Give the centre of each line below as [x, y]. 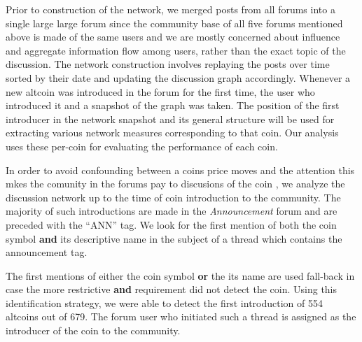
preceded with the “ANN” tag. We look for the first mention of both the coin [171, 224]
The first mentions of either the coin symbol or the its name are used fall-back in [180, 275]
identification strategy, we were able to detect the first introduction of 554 [164, 302]
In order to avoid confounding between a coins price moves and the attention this [180, 170]
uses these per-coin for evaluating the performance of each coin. [142, 146]
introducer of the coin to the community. [93, 330]
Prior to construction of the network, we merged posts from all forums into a [170, 9]
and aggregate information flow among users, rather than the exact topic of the [176, 50]
